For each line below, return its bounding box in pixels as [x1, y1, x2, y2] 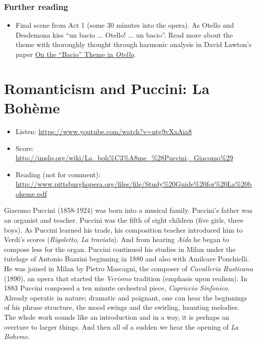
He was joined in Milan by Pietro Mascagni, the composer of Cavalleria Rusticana [4, 263, 253, 274]
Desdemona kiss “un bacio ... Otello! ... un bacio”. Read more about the [15, 29, 233, 40]
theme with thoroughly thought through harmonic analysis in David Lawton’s [15, 39, 252, 49]
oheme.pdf [15, 188, 47, 198]
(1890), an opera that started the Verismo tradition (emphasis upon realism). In [4, 273, 248, 283]
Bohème [4, 97, 60, 117]
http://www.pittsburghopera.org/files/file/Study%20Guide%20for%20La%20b [15, 179, 252, 189]
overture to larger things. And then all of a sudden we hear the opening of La [4, 321, 239, 332]
